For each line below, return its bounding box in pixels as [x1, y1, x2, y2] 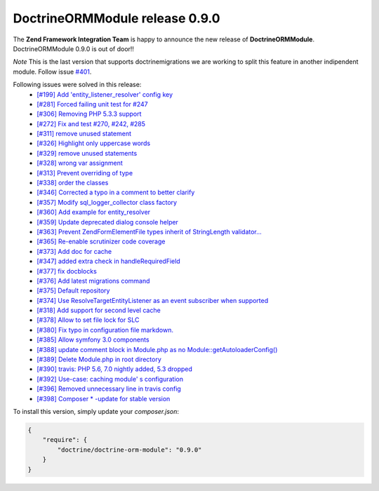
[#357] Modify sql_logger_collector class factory [36, 198, 178, 206]
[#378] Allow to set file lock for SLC [36, 316, 140, 324]
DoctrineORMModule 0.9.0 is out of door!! [13, 44, 135, 53]
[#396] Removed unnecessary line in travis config [36, 384, 182, 393]
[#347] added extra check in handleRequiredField [36, 257, 180, 266]
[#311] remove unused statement [36, 130, 132, 138]
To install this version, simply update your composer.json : [13, 408, 179, 415]
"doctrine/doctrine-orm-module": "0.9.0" [57, 445, 202, 454]
